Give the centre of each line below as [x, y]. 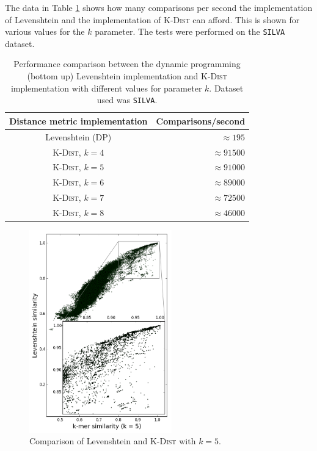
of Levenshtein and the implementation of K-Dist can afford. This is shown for [152, 19]
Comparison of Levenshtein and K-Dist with [113, 441]
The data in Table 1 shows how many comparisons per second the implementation [159, 7]
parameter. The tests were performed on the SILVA [190, 31]
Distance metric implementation [78, 121]
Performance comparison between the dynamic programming [127, 64]
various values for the [45, 31]
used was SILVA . [127, 100]
